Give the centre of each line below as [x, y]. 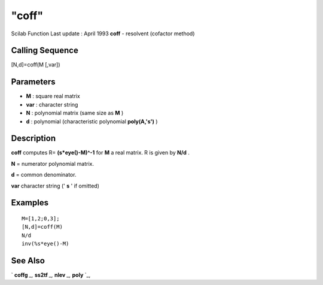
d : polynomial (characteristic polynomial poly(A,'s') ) [92, 121]
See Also [28, 261]
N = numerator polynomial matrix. [52, 163]
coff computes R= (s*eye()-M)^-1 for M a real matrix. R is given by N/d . [100, 153]
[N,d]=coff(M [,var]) [36, 65]
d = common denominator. [44, 175]
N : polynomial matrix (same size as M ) [75, 113]
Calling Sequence [45, 51]
